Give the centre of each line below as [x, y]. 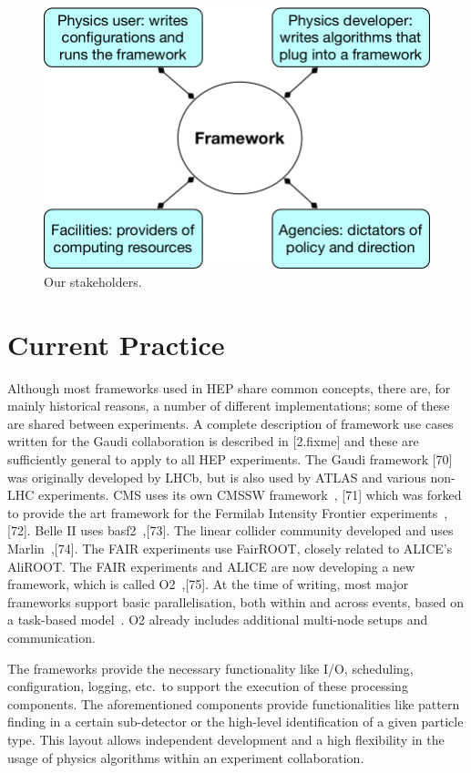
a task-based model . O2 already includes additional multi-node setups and [218, 620]
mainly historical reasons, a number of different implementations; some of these [229, 406]
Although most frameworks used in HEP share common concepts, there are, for [229, 387]
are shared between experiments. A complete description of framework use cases [230, 423]
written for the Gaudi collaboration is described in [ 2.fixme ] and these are [213, 441]
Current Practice [116, 344]
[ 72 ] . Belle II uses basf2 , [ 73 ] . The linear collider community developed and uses [230, 530]
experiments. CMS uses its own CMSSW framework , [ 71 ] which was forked [250, 495]
